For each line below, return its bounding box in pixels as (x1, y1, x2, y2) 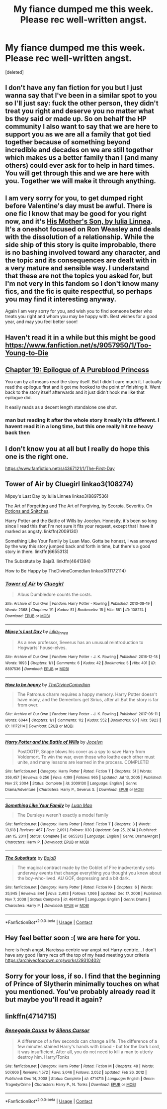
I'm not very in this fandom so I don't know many (5, 279, 159, 288)
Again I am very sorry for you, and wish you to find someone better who (5, 308, 153, 314)
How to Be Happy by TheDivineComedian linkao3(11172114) (5, 567, 126, 573)
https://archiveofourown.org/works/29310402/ (5, 957, 101, 964)
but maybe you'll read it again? (5, 995, 103, 1003)
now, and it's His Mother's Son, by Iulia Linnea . (5, 217, 153, 225)
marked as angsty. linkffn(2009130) (5, 528, 79, 534)
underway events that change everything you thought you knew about (17, 870, 162, 876)
